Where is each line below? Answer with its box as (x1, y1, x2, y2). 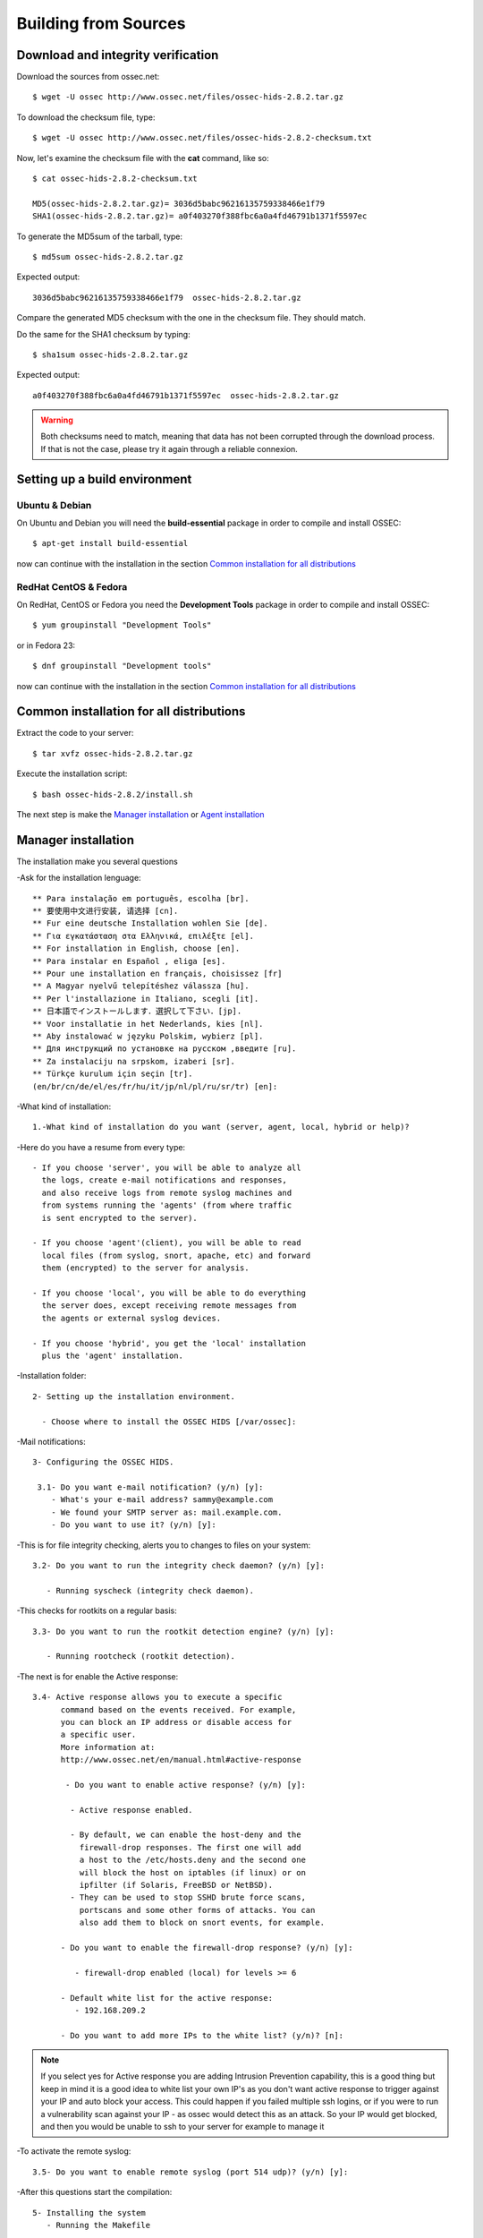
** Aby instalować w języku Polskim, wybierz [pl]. (32, 1030, 264, 1041)
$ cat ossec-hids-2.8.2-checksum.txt (32, 174, 199, 184)
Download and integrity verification (16, 47, 219, 63)
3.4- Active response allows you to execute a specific (32, 1692, 283, 1703)
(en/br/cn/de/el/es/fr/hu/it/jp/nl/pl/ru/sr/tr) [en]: (32, 1081, 278, 1091)
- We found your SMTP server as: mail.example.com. (50, 1507, 283, 1517)
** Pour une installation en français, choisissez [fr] (32, 969, 283, 979)
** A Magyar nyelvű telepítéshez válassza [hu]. (32, 981, 250, 991)
